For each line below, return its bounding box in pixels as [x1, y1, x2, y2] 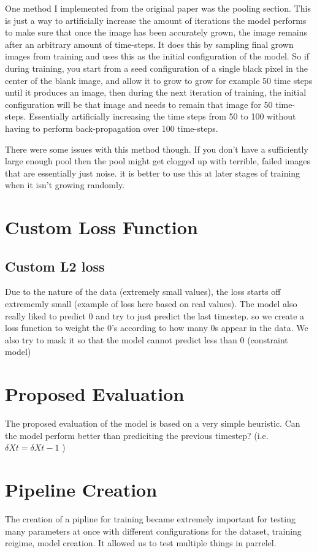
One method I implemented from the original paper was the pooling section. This [5, 2, 311, 14]
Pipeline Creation [5, 477, 158, 502]
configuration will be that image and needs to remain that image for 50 [5, 97, 273, 110]
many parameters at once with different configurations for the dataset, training [5, 524, 302, 537]
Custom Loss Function [5, 215, 198, 240]
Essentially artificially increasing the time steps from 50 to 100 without [29, 110, 296, 123]
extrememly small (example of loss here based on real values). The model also [5, 297, 297, 310]
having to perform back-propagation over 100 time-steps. [5, 121, 218, 134]
